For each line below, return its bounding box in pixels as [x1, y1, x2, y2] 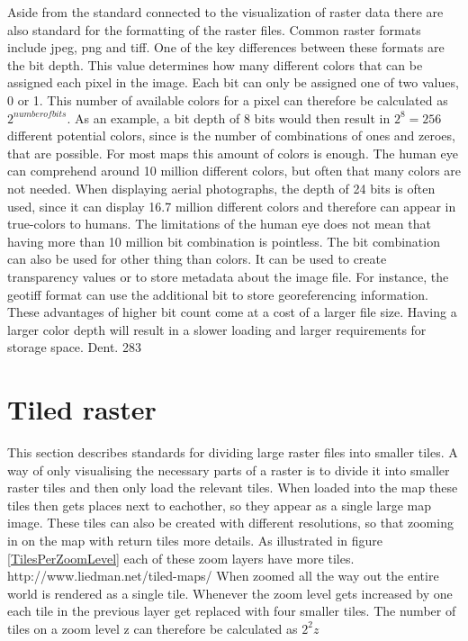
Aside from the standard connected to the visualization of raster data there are [7, 3, 444, 21]
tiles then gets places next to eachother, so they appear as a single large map [7, 495, 432, 514]
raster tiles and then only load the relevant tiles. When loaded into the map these [7, 478, 458, 497]
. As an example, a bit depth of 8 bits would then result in [67, 108, 391, 127]
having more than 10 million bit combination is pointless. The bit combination [7, 231, 440, 250]
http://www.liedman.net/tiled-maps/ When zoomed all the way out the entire [7, 566, 439, 585]
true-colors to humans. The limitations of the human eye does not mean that [7, 214, 431, 233]
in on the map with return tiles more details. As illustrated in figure [7, 530, 383, 549]
